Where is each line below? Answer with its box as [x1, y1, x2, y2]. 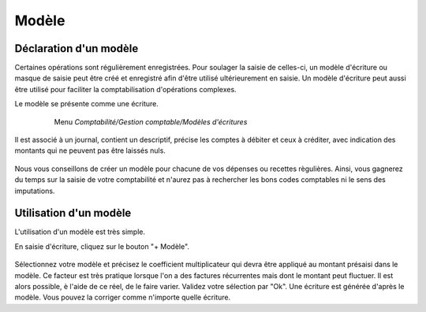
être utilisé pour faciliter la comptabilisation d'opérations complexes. [14, 84, 237, 94]
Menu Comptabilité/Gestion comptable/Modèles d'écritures [54, 117, 248, 126]
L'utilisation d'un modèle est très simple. [14, 227, 146, 236]
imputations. [14, 186, 55, 195]
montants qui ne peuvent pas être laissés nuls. [14, 146, 166, 155]
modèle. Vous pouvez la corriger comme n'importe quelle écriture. [14, 292, 231, 303]
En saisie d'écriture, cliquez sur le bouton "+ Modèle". [14, 241, 189, 251]
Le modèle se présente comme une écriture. [14, 99, 159, 109]
